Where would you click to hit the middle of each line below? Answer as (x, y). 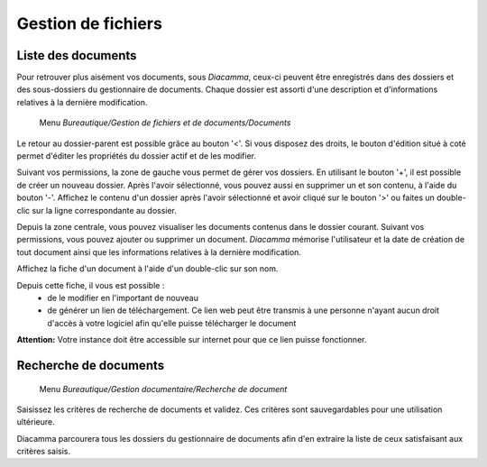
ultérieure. (36, 422)
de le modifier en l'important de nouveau (123, 298)
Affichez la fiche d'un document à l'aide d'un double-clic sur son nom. (147, 269)
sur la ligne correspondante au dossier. (105, 210)
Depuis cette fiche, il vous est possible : (91, 285)
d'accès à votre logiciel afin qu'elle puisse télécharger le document (172, 323)
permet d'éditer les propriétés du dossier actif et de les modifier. (137, 156)
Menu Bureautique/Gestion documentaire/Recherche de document (163, 389)
